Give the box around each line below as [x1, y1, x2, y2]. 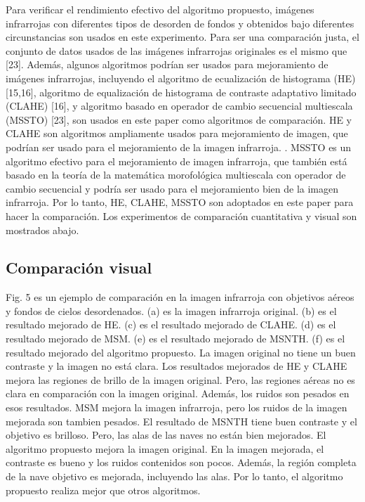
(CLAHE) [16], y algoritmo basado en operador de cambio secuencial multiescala [6, 98, 353, 113]
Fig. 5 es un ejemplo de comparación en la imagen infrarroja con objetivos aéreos [6, 290, 354, 304]
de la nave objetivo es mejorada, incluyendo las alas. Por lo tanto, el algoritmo [6, 469, 343, 484]
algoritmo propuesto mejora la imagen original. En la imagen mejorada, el [6, 441, 324, 456]
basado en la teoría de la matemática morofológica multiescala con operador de [6, 167, 346, 182]
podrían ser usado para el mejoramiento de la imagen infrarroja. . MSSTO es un [6, 139, 352, 154]
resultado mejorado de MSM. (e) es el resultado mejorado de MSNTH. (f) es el [6, 331, 345, 346]
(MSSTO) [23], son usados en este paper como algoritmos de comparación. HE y [6, 112, 352, 127]
